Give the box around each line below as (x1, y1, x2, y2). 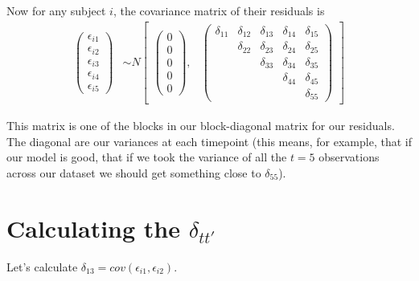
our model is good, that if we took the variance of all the (6, 149, 287, 165)
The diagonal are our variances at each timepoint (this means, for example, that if (6, 132, 412, 149)
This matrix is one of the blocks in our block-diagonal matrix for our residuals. (6, 117, 395, 134)
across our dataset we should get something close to (6, 164, 261, 181)
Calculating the (6, 211, 180, 244)
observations (318, 149, 380, 165)
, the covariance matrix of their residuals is (113, 2, 325, 18)
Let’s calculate (6, 258, 78, 275)
